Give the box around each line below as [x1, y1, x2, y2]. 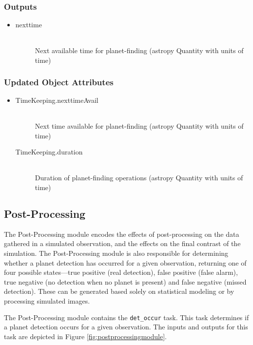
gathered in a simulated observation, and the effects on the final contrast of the [4, 238, 241, 249]
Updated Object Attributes [4, 76, 114, 88]
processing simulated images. [4, 295, 90, 306]
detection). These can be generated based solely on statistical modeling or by [4, 286, 234, 296]
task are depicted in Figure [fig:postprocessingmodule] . [4, 331, 167, 341]
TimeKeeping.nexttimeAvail [15, 95, 98, 105]
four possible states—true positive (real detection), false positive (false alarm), [4, 267, 238, 277]
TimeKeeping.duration [15, 147, 83, 157]
